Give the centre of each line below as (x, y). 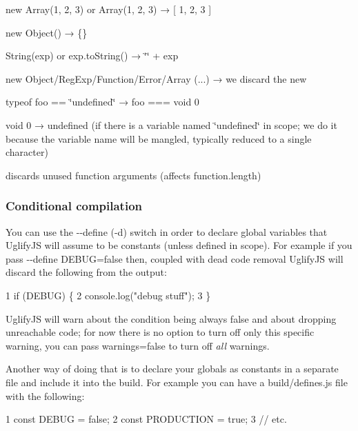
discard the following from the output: (86, 272)
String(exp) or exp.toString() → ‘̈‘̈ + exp (92, 56)
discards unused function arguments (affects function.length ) (133, 175)
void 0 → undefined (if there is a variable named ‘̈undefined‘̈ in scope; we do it (171, 124)
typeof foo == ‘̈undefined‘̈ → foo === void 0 (102, 102)
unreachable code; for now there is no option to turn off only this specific (160, 332)
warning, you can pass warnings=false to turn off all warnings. (138, 345)
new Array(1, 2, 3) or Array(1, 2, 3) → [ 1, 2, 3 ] (109, 9)
